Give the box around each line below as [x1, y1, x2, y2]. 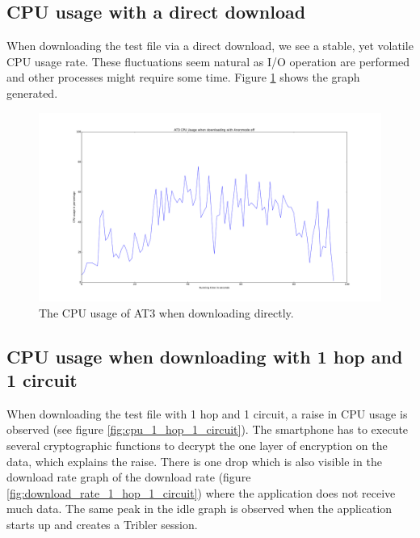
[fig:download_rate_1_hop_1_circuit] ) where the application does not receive [6, 484, 396, 501]
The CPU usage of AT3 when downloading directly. [39, 304, 294, 321]
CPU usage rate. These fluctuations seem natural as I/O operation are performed [6, 53, 409, 69]
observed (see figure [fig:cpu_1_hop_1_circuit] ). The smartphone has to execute [6, 421, 409, 438]
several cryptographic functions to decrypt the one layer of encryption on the [6, 437, 388, 454]
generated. [6, 84, 58, 101]
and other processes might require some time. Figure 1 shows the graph [6, 69, 360, 86]
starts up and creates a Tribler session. [6, 516, 198, 533]
